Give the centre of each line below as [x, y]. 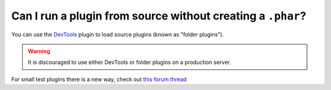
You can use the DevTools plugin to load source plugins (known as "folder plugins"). [117, 34]
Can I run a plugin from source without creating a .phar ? [159, 16]
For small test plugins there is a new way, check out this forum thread [99, 79]
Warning [39, 51]
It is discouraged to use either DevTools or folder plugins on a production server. [129, 62]
